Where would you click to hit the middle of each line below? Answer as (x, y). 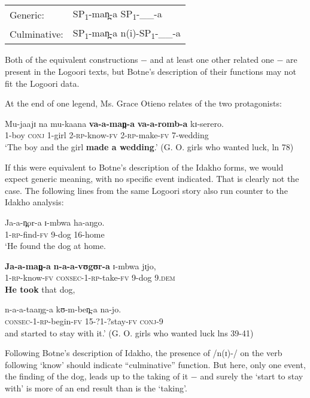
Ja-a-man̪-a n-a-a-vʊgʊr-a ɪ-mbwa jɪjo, (80, 265)
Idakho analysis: (34, 202)
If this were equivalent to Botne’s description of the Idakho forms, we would (144, 167)
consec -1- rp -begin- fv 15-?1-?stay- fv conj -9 (84, 321)
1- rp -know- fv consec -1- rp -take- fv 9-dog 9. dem (90, 277)
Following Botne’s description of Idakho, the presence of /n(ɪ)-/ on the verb (144, 353)
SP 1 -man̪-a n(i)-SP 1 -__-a (127, 34)
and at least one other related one (212, 60)
